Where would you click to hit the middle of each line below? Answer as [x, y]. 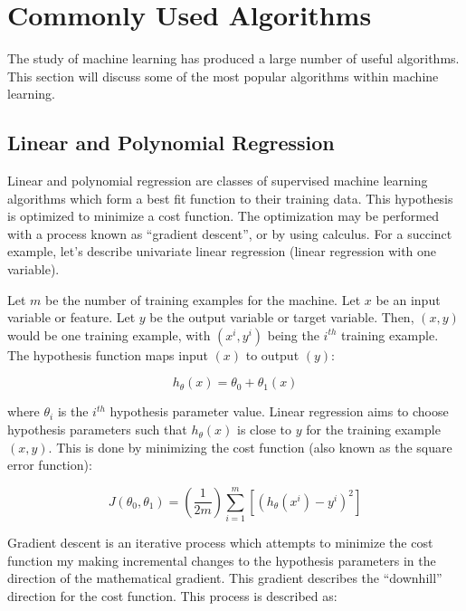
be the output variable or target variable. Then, [282, 317]
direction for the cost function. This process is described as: [172, 595]
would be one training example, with [109, 334]
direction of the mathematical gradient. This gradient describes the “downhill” [225, 578]
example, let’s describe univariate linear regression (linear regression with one [222, 251]
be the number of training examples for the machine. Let [203, 299]
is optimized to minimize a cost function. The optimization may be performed [223, 216]
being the [293, 334]
